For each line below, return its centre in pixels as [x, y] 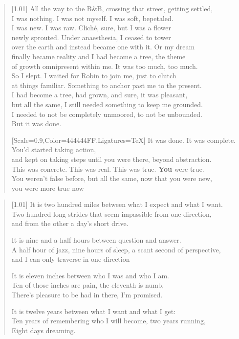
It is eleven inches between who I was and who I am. [90, 275]
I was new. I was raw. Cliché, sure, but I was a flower [91, 28]
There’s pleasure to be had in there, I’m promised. [87, 295]
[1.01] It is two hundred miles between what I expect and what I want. [117, 204]
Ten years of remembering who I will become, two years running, [109, 321]
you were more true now [48, 188]
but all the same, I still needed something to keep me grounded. [107, 104]
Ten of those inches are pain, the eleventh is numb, [88, 285]
